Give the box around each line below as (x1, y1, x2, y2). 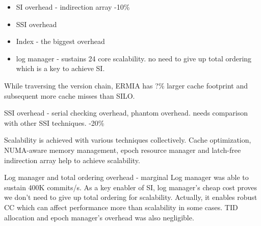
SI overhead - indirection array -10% (16, 2, 130, 12)
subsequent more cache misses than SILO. (4, 90, 135, 101)
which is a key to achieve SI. (16, 63, 105, 74)
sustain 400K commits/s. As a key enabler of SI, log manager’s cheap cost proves (4, 182, 257, 192)
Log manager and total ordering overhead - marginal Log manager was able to (4, 172, 249, 183)
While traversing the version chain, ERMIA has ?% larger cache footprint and (4, 80, 248, 91)
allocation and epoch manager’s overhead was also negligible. (4, 212, 194, 222)
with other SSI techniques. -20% (4, 117, 105, 128)
